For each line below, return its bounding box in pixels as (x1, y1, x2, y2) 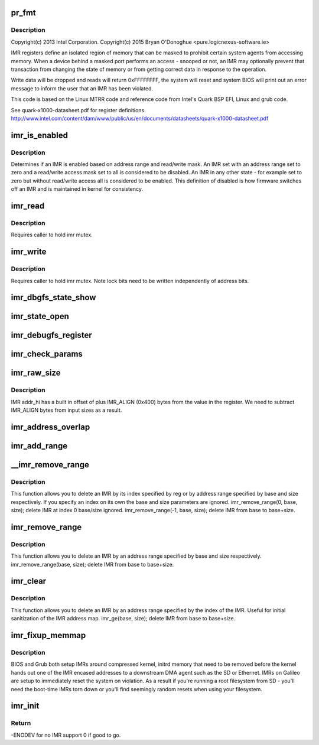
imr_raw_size (11, 368, 61, 378)
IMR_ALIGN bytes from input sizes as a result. (11, 406, 122, 414)
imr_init (11, 701, 40, 711)
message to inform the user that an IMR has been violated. (11, 84, 154, 92)
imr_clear (11, 576, 47, 586)
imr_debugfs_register (11, 330, 92, 340)
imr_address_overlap (11, 422, 90, 432)
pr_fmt (11, 8, 36, 18)
